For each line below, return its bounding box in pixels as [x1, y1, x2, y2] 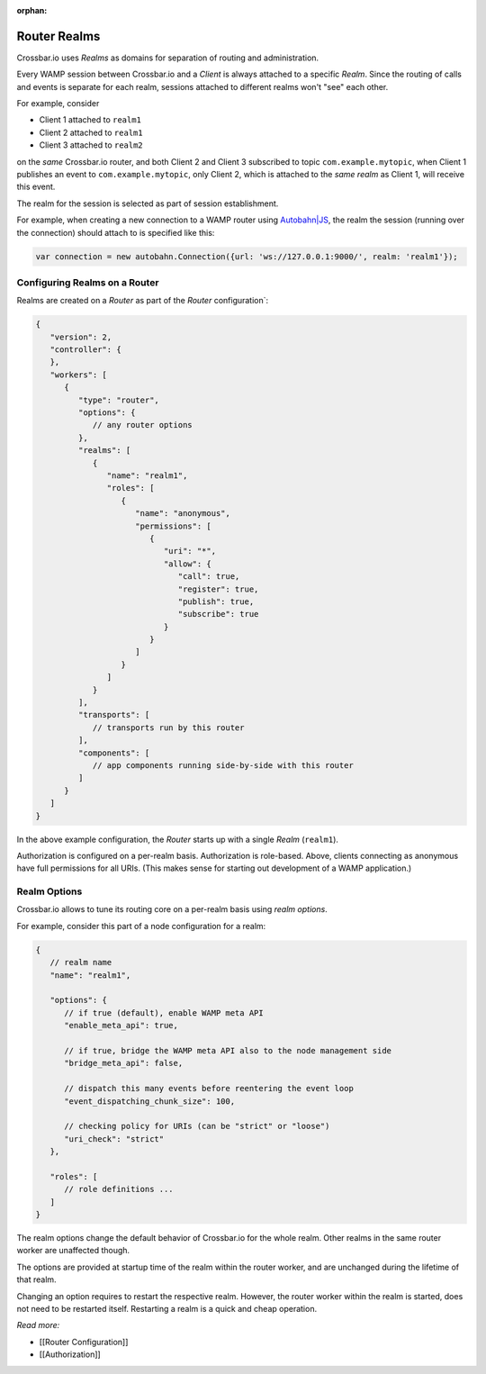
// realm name [49, 957, 112, 968]
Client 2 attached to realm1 [39, 127, 143, 138]
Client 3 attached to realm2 [39, 140, 143, 150]
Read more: [16, 1320, 60, 1331]
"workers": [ [49, 369, 108, 380]
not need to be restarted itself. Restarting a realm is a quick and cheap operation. [16, 1303, 318, 1314]
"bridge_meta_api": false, [64, 1058, 184, 1069]
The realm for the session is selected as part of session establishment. [16, 198, 279, 209]
